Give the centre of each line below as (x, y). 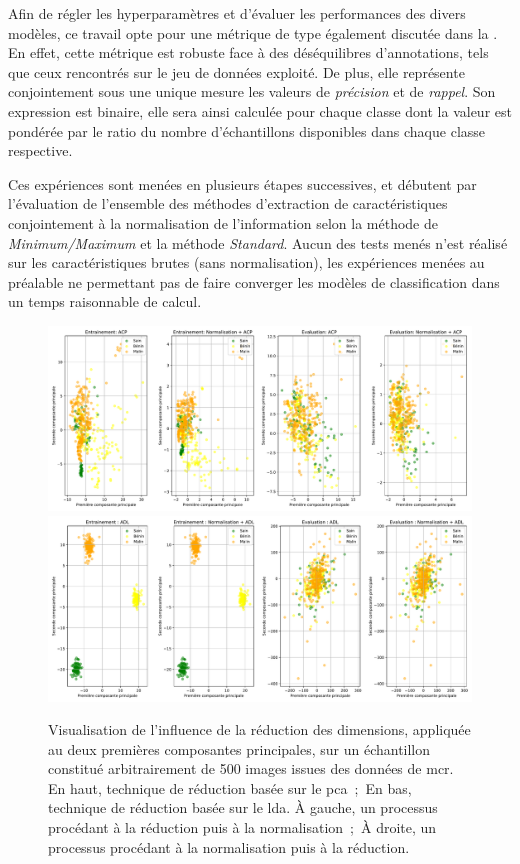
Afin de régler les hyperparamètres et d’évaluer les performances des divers (237, 13)
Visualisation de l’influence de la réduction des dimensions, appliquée (259, 729)
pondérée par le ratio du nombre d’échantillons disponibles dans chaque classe (247, 130)
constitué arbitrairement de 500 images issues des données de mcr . (251, 768)
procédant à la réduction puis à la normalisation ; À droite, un (242, 827)
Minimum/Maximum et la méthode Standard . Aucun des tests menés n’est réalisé (258, 242)
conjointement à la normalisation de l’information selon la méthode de (223, 222)
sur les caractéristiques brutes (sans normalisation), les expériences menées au (246, 262)
